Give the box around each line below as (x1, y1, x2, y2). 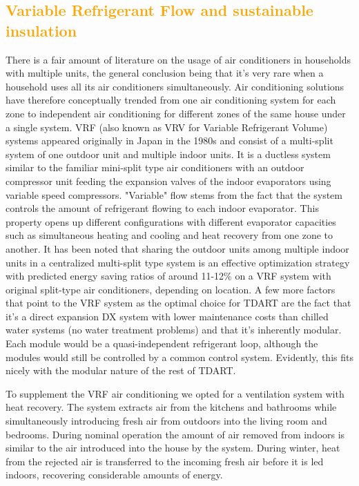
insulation (6, 19, 77, 41)
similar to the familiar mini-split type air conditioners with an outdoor (6, 160, 304, 175)
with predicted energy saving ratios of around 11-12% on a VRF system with (6, 269, 331, 283)
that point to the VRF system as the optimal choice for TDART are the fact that (6, 295, 351, 310)
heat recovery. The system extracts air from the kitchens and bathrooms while (6, 400, 337, 414)
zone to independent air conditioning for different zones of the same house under (6, 106, 346, 120)
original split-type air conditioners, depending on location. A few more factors (6, 282, 336, 296)
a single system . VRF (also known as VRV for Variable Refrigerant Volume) (6, 119, 328, 134)
